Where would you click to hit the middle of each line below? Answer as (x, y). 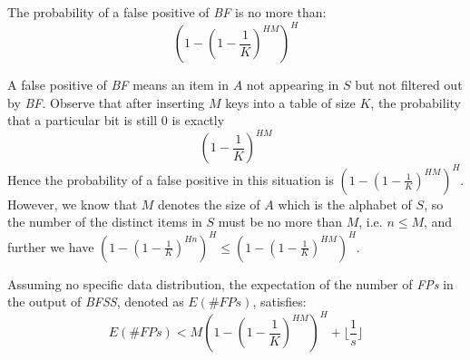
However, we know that (73, 204)
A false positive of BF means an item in (118, 85)
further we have (51, 246)
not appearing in (293, 85)
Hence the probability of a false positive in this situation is (171, 179)
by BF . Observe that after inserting (106, 102)
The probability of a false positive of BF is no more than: (167, 12)
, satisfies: (279, 302)
